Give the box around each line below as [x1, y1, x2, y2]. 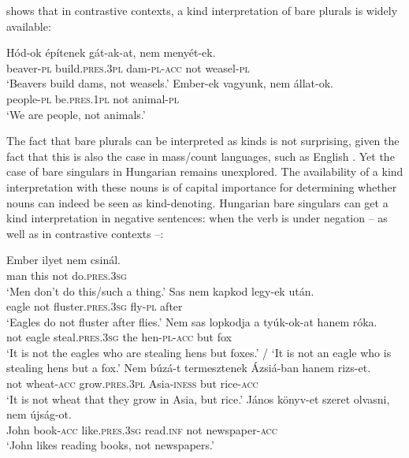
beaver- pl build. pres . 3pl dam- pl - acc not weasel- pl [6, 59, 250, 76]
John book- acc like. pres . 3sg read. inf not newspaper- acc [6, 421, 278, 438]
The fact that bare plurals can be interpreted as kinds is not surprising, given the [6, 132, 400, 149]
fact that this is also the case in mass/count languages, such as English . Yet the [6, 147, 395, 164]
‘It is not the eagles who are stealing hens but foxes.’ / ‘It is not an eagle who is [6, 344, 392, 360]
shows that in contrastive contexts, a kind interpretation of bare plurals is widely [6, 2, 398, 18]
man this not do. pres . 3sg [6, 266, 127, 283]
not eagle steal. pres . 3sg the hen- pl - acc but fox [6, 329, 232, 345]
